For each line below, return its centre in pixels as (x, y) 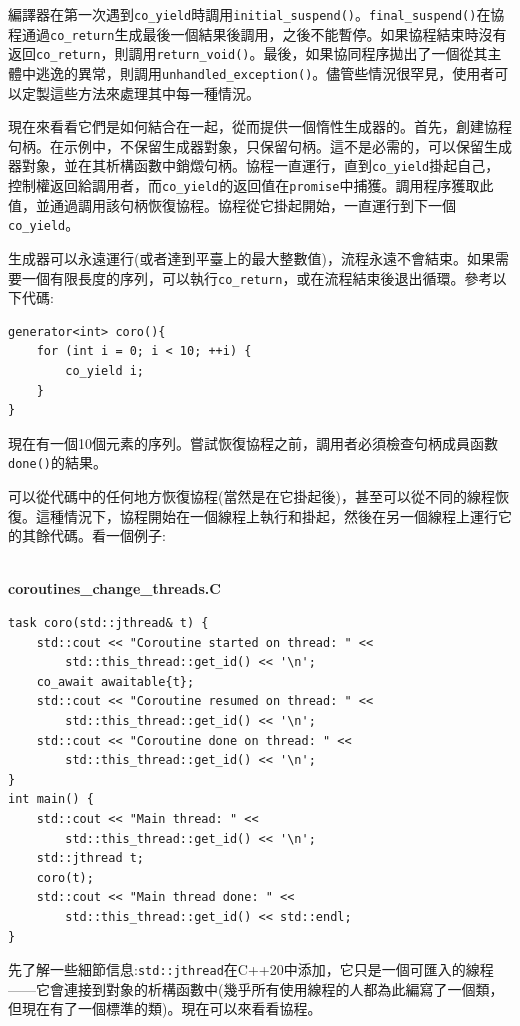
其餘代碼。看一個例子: (93, 535)
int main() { (51, 799)
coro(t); (65, 877)
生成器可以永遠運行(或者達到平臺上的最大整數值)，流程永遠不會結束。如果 (251, 257)
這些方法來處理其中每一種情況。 (154, 92)
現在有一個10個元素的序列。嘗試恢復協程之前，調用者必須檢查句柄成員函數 (253, 442)
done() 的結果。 (57, 462)
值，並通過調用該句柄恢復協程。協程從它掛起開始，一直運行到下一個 (232, 204)
